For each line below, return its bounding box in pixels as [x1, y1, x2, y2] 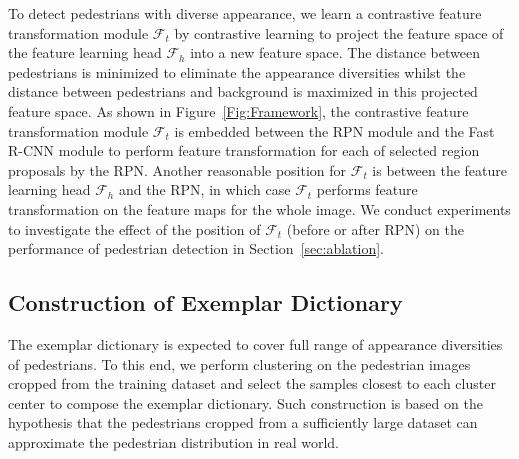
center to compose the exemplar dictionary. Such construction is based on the [8, 392, 483, 413]
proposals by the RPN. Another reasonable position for [8, 159, 347, 180]
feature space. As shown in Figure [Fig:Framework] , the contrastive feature [8, 100, 469, 121]
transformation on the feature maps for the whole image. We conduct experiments [8, 198, 511, 219]
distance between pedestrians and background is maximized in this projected [8, 81, 478, 102]
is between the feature [372, 159, 508, 180]
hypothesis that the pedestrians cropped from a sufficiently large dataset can [8, 412, 478, 433]
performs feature [316, 179, 418, 200]
